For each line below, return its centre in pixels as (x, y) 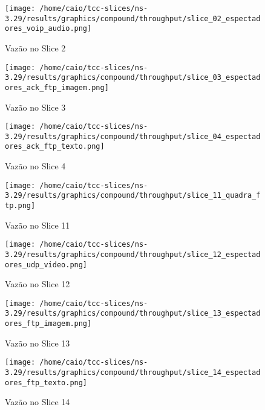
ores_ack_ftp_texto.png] (55, 147)
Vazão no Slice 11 (38, 225)
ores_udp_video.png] (46, 265)
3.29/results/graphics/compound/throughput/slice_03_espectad (133, 78)
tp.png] (20, 206)
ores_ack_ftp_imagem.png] (57, 87)
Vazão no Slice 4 (35, 166)
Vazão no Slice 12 (38, 284)
